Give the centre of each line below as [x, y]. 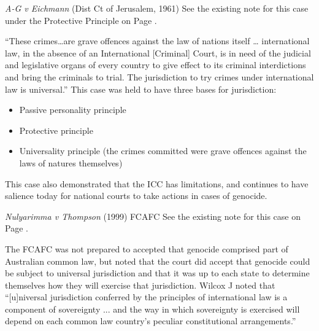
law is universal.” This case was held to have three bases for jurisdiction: [141, 89]
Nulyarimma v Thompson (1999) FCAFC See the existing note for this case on [153, 216]
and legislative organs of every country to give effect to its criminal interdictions [156, 65]
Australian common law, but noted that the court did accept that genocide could [158, 261]
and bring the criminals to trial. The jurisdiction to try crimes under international [159, 76]
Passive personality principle [73, 110]
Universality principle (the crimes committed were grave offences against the [163, 151]
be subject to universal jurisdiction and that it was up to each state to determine [157, 273]
